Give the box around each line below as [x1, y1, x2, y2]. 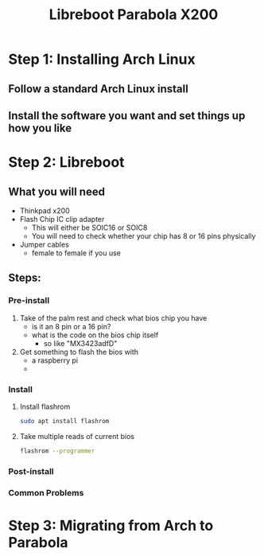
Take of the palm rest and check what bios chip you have [19, 313, 208, 323]
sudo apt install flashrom [19, 417, 110, 425]
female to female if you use [31, 248, 122, 258]
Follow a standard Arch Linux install [8, 82, 188, 95]
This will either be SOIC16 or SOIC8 [31, 223, 148, 232]
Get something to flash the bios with [19, 347, 139, 356]
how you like [8, 121, 72, 134]
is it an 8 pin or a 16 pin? [31, 321, 111, 331]
